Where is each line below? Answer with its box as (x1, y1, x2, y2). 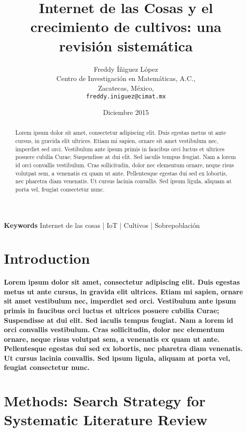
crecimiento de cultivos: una (30, 16, 222, 36)
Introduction (4, 248, 90, 268)
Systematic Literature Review (4, 410, 208, 430)
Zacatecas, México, (98, 82, 154, 93)
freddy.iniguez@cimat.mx (86, 93, 166, 100)
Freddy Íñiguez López (93, 64, 158, 74)
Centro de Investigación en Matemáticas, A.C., (56, 73, 196, 83)
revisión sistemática (59, 35, 193, 55)
